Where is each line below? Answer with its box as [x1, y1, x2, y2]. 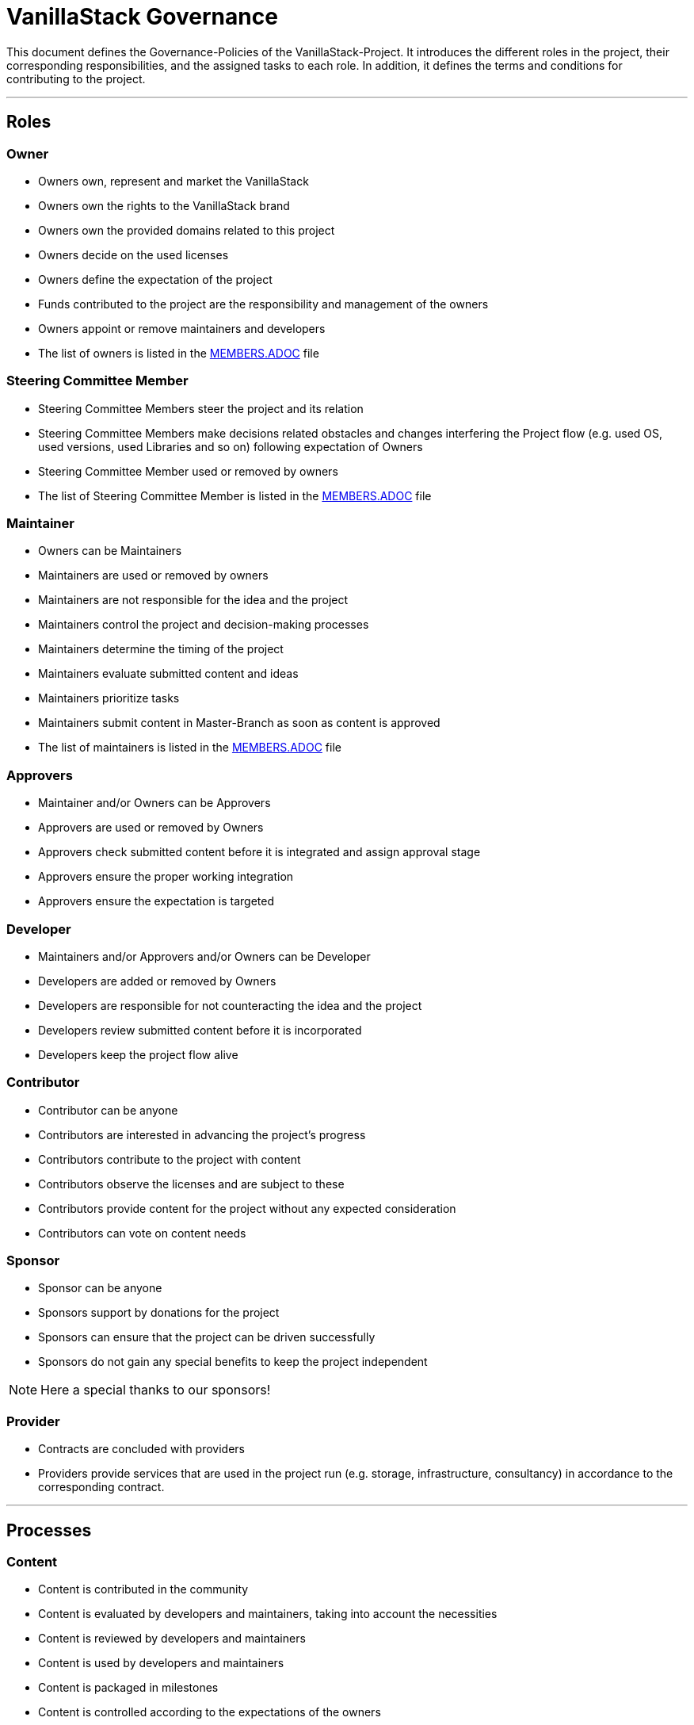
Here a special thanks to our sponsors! [40, 1382, 271, 1398]
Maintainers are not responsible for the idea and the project [38, 593, 349, 607]
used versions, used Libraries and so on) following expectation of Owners [38, 439, 423, 453]
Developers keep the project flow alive [38, 1047, 238, 1061]
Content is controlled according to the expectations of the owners [38, 1705, 381, 1719]
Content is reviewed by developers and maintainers [38, 1631, 306, 1646]
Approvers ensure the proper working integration [38, 870, 294, 884]
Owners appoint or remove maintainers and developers [38, 321, 326, 335]
